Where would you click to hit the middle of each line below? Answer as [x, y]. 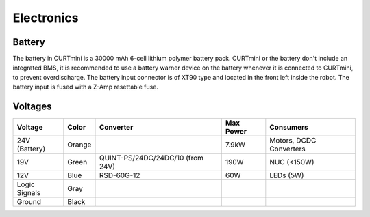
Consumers [289, 128]
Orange [79, 145]
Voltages [32, 107]
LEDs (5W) [287, 175]
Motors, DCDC [293, 141]
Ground [29, 202]
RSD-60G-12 [120, 175]
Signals [29, 193]
